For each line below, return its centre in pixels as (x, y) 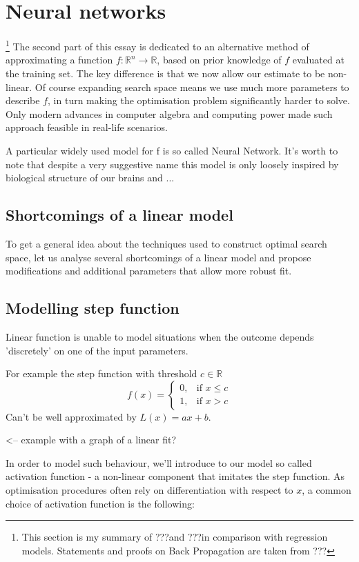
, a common (327, 490)
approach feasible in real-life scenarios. (87, 127)
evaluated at (318, 60)
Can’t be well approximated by (71, 416)
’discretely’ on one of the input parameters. (97, 350)
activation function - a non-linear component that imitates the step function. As (175, 476)
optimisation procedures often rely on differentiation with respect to (149, 490)
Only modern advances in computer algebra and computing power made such (169, 113)
